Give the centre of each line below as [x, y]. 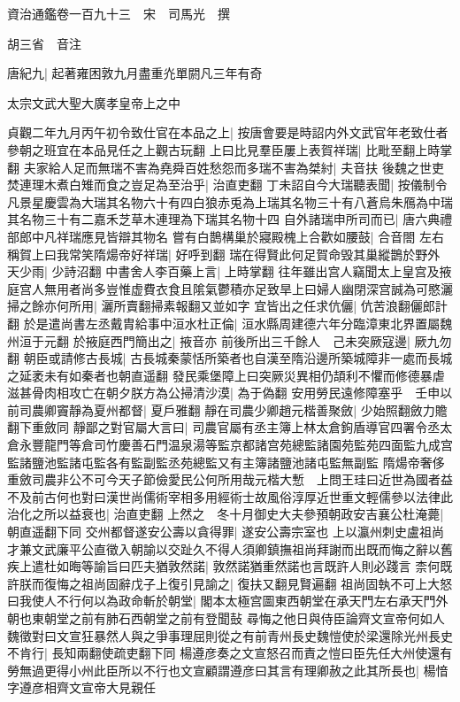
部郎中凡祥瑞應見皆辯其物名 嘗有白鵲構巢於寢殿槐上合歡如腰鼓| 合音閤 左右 [226, 236]
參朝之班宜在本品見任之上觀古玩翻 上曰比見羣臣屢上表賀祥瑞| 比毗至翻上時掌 [230, 149]
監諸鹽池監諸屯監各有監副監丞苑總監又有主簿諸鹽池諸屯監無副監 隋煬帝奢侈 [226, 462]
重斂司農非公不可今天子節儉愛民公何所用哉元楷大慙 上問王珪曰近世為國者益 [230, 479]
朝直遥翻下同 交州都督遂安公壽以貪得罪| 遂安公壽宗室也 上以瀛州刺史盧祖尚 [226, 532]
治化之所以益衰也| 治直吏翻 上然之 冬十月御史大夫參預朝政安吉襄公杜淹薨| [226, 514]
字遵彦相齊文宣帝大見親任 [81, 687]
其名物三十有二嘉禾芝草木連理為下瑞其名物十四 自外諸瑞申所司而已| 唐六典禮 [230, 219]
